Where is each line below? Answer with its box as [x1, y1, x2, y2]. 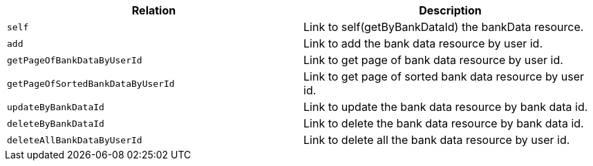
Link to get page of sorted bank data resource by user [303, 70, 585, 83]
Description [419, 3, 482, 17]
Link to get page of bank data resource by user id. [303, 53, 563, 67]
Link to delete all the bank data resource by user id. [303, 133, 570, 147]
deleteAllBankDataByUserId [7, 134, 142, 145]
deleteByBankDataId [7, 118, 104, 129]
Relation [131, 3, 176, 17]
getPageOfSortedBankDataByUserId [7, 78, 175, 89]
